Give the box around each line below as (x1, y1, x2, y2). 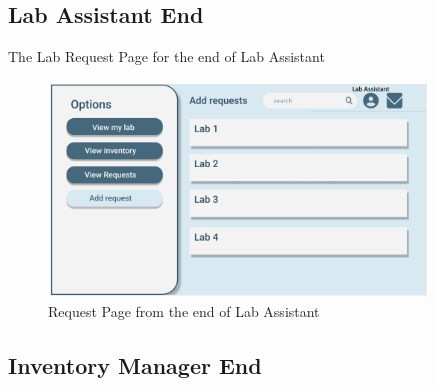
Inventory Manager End (8, 349, 262, 380)
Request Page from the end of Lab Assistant (48, 300, 320, 321)
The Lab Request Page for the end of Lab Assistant (8, 46, 325, 67)
